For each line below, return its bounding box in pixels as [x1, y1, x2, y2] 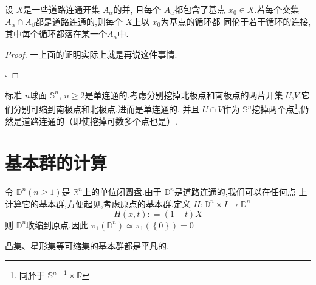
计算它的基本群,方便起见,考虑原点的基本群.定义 [5, 197, 191, 210]
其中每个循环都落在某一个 [5, 27, 107, 40]
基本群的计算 [5, 150, 108, 175]
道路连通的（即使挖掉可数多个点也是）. [21, 114, 177, 127]
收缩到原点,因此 [26, 218, 88, 231]
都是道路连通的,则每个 [35, 15, 123, 27]
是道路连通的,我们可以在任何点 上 [174, 185, 307, 198]
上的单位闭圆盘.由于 [82, 185, 162, 198]
